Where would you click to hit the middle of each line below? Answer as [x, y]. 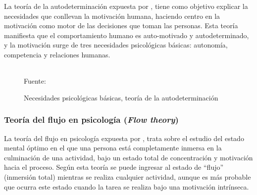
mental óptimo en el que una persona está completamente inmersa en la [113, 148]
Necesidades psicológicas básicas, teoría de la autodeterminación [121, 97]
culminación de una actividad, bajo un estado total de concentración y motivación [128, 157]
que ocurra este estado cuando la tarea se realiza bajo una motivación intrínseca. [127, 186]
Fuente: [35, 81]
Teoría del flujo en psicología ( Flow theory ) [91, 120]
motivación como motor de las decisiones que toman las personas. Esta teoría [121, 25]
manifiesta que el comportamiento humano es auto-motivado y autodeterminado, [127, 35]
